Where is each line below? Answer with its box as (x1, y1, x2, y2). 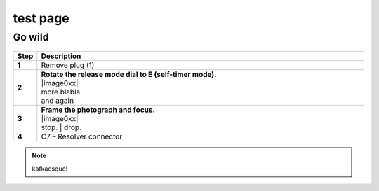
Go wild (13, 31, 49, 43)
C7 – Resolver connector (41, 132, 123, 141)
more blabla (41, 87, 81, 97)
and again (41, 96, 74, 106)
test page (13, 10, 69, 26)
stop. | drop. (41, 122, 82, 132)
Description (41, 51, 81, 61)
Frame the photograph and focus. (41, 105, 156, 115)
